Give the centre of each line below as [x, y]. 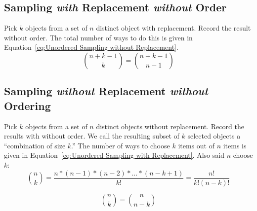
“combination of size [35, 145]
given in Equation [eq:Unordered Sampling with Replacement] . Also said [114, 155]
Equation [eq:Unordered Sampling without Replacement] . [91, 47]
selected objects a [214, 136]
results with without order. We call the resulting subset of [92, 136]
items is [235, 145]
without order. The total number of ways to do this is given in [98, 37]
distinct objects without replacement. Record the [170, 126]
